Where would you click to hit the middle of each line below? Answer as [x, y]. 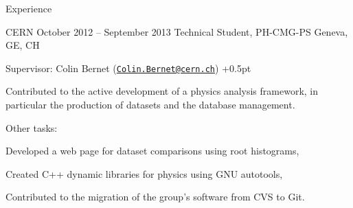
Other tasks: [32, 127]
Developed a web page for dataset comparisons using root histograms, [152, 151]
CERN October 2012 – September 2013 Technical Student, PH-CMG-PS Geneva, [177, 31]
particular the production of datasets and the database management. [150, 105]
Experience [29, 8]
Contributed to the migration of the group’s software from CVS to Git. [155, 197]
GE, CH [23, 45]
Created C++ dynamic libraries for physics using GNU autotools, [144, 173]
